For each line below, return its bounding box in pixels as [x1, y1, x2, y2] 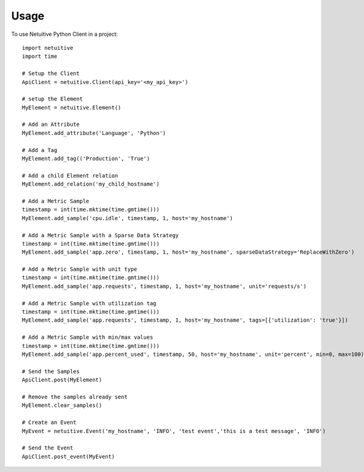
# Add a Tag [22, 147, 58, 153]
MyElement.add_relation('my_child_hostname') [22, 181, 160, 188]
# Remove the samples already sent [22, 393, 128, 400]
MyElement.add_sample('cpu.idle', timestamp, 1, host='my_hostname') [22, 215, 234, 221]
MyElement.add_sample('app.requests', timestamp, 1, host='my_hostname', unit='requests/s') [22, 283, 307, 290]
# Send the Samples [22, 368, 80, 375]
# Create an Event [22, 419, 77, 426]
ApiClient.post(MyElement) [22, 377, 103, 383]
